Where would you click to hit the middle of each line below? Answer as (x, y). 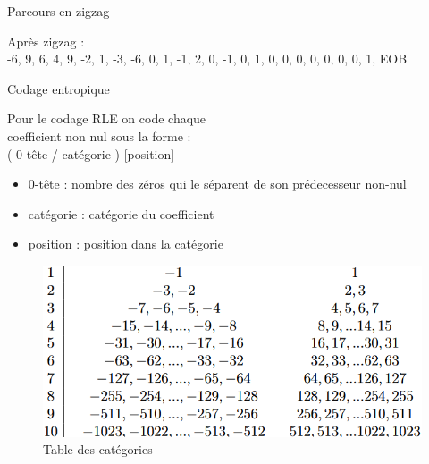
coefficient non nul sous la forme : (99, 135)
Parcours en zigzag (59, 11)
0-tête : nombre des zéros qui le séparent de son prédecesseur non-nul (217, 184)
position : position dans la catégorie (126, 244)
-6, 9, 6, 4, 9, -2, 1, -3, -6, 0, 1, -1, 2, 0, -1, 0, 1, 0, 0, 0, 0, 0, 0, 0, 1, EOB (207, 59)
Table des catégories (98, 449)
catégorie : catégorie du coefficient (121, 213)
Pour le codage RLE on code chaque (107, 118)
